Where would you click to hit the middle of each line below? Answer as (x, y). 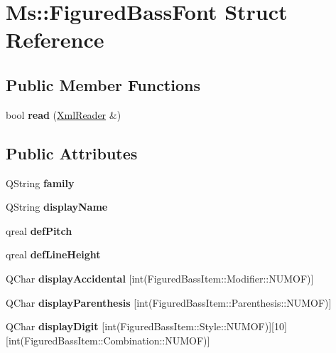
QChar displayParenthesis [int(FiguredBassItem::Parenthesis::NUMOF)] (169, 302)
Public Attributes (72, 153)
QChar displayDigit (52, 326)
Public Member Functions (103, 84)
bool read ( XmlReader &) (64, 114)
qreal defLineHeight (53, 254)
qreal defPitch (39, 230)
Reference (55, 39)
